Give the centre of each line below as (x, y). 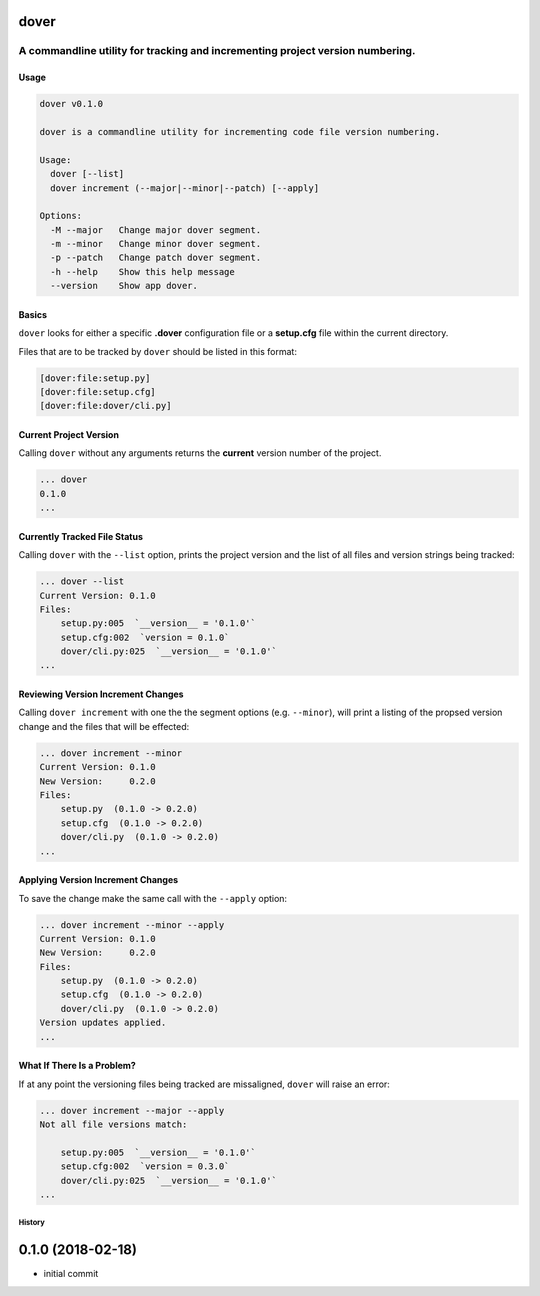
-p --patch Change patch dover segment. (156, 258)
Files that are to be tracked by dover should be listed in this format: (157, 351)
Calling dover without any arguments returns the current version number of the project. (200, 453)
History (31, 1223)
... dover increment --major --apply (132, 1110)
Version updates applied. (103, 1023)
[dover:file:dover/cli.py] (105, 406)
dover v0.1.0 (71, 104)
